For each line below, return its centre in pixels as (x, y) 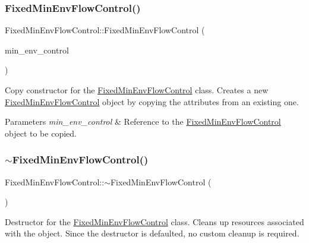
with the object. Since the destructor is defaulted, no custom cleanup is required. (152, 233)
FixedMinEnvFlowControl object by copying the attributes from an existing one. (152, 101)
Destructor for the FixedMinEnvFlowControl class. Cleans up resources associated (154, 221)
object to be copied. (41, 133)
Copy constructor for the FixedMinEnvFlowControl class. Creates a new (137, 90)
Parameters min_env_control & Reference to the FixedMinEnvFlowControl (143, 121)
